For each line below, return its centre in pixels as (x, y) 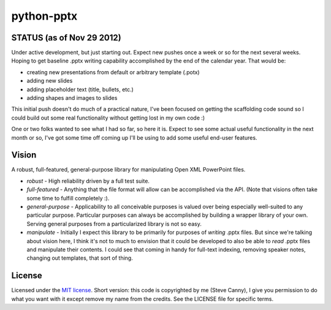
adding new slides (50, 81)
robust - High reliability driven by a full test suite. (88, 181)
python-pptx (44, 16)
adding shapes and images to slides (72, 98)
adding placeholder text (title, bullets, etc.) (80, 89)
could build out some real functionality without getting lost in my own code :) (108, 118)
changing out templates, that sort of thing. (80, 258)
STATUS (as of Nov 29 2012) (67, 38)
